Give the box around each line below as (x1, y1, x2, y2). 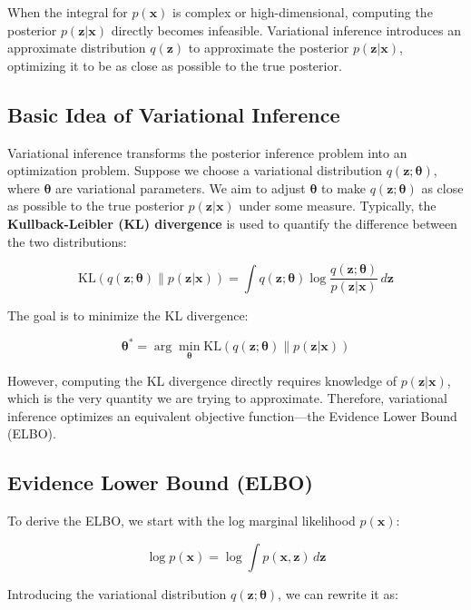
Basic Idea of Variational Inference (7, 100, 340, 128)
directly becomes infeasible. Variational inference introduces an (111, 20, 462, 39)
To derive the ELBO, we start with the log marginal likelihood (7, 511, 356, 530)
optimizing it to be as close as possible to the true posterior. (7, 55, 342, 74)
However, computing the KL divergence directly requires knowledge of (7, 370, 397, 389)
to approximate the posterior (188, 38, 349, 57)
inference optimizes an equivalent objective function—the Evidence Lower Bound (7, 406, 457, 425)
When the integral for (7, 3, 128, 21)
